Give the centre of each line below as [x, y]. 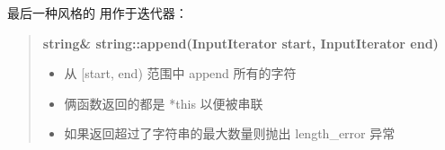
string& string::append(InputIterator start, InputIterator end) [240, 43]
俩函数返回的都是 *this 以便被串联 [164, 103]
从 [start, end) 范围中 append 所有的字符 [180, 73]
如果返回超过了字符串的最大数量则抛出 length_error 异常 [230, 133]
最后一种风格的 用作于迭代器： [98, 13]
